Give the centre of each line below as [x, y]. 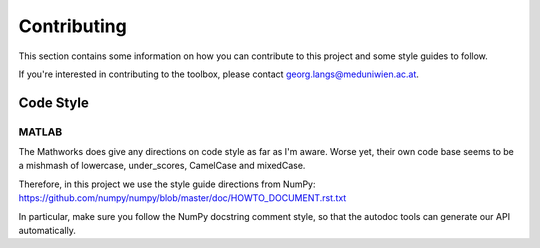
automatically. [47, 231]
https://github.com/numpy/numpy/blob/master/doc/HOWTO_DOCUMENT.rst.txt [182, 198]
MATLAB [40, 132]
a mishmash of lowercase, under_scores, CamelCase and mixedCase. [162, 166]
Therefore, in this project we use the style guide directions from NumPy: [167, 184]
